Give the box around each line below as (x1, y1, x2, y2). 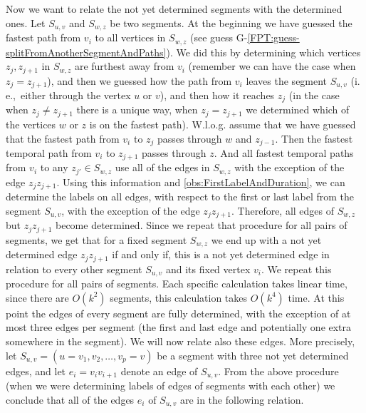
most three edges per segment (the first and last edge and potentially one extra (6, 320, 352, 335)
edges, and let (6, 363, 66, 378)
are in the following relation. (179, 392, 304, 407)
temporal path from (6, 145, 92, 160)
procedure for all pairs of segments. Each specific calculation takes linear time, (6, 276, 347, 291)
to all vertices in (95, 30, 166, 45)
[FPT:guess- (247, 30, 300, 45)
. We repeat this (261, 261, 332, 276)
